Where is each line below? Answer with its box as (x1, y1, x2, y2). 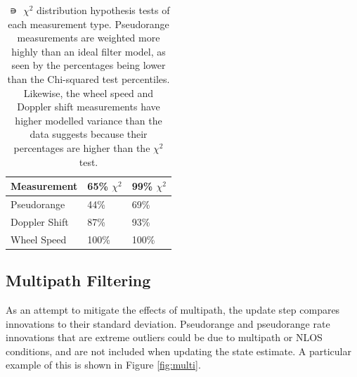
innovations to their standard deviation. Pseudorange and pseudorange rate (6, 316, 330, 331)
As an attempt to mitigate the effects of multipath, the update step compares (6, 302, 340, 317)
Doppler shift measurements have (17, 99, 160, 114)
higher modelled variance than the (15, 113, 162, 127)
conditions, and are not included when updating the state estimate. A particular (6, 343, 351, 358)
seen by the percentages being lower (11, 58, 166, 72)
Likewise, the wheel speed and (23, 85, 154, 100)
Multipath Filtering (6, 269, 151, 291)
